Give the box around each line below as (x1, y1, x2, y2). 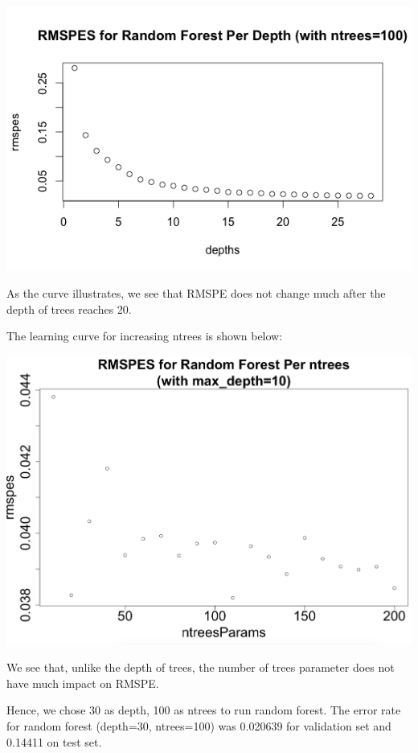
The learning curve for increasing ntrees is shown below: (6, 327, 283, 344)
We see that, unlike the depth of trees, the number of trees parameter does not (6, 659, 395, 676)
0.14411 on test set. (6, 733, 102, 750)
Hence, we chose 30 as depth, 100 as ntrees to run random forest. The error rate (6, 702, 401, 718)
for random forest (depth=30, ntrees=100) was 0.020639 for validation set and (6, 717, 391, 734)
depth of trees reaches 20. (6, 300, 132, 317)
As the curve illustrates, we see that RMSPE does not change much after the (6, 285, 386, 302)
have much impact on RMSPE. (6, 674, 159, 691)
